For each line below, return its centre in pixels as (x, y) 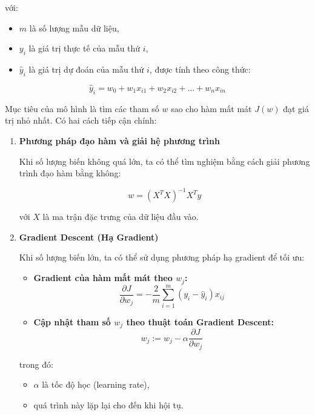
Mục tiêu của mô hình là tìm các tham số (82, 108)
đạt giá (296, 108)
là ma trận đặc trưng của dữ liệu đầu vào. (121, 217)
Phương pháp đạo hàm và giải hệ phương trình (119, 140)
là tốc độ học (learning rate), (96, 384)
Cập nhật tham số (72, 321)
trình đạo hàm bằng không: (70, 173)
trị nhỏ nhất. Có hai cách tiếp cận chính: (81, 120)
